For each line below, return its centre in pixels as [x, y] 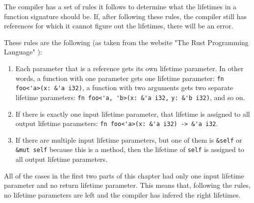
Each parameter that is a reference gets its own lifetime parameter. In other [129, 68]
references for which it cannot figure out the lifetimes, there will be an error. [119, 26]
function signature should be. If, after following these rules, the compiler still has [125, 16]
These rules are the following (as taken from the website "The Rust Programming [126, 42]
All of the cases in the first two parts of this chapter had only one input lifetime [124, 175]
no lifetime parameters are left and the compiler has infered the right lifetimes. [122, 194]
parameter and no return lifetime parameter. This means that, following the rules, [127, 185]
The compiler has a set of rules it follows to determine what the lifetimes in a [120, 6]
